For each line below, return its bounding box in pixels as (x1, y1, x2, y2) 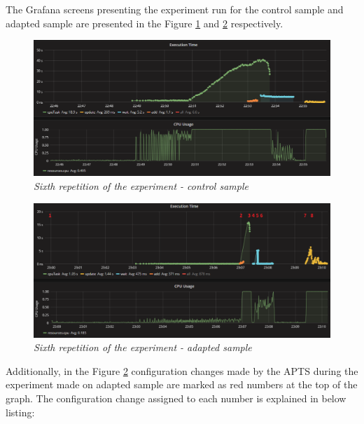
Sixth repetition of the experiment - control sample (34, 178, 248, 193)
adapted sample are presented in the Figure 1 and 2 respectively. (6, 15, 283, 30)
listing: (6, 404, 35, 419)
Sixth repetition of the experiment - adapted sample (34, 340, 252, 355)
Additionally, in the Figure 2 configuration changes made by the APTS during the (6, 363, 358, 378)
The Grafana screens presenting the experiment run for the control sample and (6, 2, 344, 16)
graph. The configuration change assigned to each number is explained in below (6, 391, 346, 406)
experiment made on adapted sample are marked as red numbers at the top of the (6, 377, 358, 392)
